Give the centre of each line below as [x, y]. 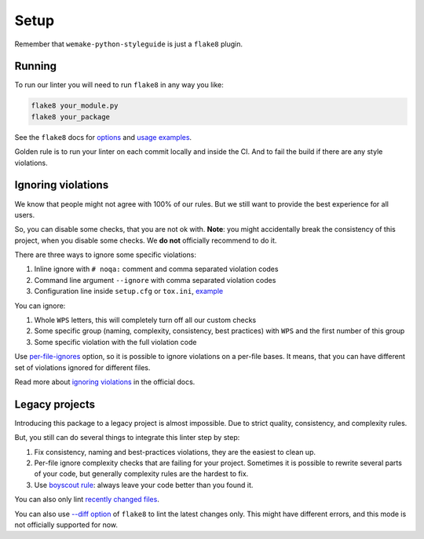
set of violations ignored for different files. [82, 367]
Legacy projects [55, 404]
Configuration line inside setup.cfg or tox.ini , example [129, 291]
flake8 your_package [70, 117]
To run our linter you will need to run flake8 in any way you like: [119, 85]
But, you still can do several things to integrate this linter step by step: [127, 438]
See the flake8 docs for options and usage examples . [103, 137]
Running [36, 66]
